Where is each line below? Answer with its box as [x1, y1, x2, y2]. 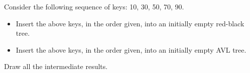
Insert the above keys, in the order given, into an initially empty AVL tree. [16, 44, 246, 55]
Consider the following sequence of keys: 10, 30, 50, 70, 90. [4, 1, 184, 11]
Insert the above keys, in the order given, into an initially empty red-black [16, 18, 244, 28]
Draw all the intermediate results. [4, 61, 108, 72]
